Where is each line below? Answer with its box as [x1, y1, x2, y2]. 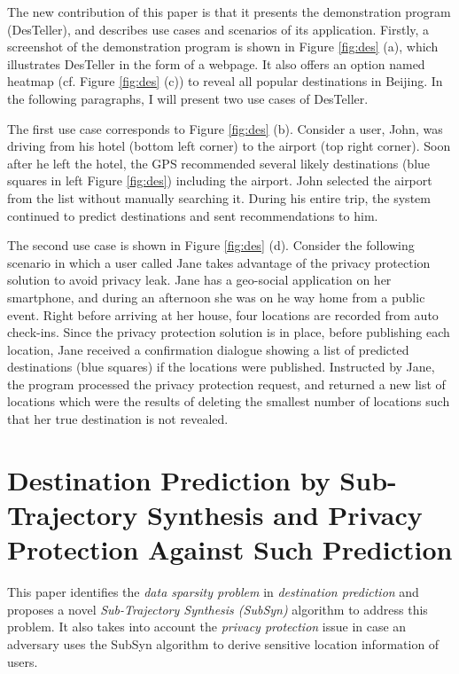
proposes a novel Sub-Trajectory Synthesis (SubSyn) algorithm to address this [7, 600, 428, 618]
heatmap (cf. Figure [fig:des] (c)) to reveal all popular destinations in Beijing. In [7, 72, 443, 90]
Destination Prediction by [7, 461, 331, 498]
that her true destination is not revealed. [7, 410, 229, 428]
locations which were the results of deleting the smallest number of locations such [7, 392, 450, 411]
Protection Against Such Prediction [7, 531, 453, 568]
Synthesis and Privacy [147, 497, 423, 533]
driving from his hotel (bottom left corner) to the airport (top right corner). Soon [7, 137, 451, 155]
